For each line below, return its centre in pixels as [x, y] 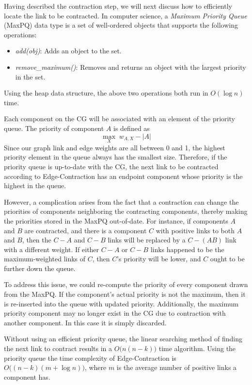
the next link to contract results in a [58, 348]
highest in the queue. [35, 185]
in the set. [30, 76]
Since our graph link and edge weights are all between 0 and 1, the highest [115, 147]
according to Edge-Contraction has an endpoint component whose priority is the [123, 176]
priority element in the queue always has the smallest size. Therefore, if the [116, 157]
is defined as [132, 128]
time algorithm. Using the [197, 348]
